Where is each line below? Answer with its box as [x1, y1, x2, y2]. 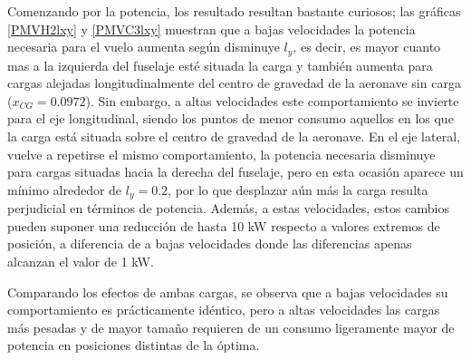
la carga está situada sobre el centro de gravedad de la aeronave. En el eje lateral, [7, 127, 460, 146]
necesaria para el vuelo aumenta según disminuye [7, 37, 280, 56]
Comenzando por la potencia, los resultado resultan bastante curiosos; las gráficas [7, 2, 461, 20]
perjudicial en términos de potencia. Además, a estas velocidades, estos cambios [7, 199, 449, 218]
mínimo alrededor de [7, 180, 122, 199]
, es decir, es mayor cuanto [293, 37, 441, 56]
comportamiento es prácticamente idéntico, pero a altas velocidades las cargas [7, 300, 440, 319]
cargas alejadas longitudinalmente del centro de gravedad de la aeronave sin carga [7, 73, 461, 92]
